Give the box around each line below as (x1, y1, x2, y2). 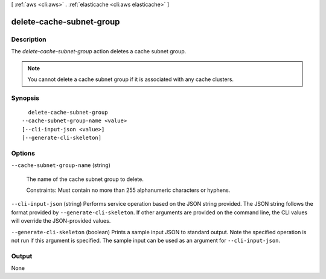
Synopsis (11, 94, 39, 102)
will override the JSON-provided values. (11, 217, 111, 225)
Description (11, 35, 46, 44)
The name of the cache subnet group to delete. (26, 176, 144, 183)
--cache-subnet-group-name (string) (11, 162, 111, 169)
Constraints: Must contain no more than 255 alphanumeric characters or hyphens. (26, 186, 231, 194)
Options (11, 149, 36, 157)
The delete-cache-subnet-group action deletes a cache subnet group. (11, 48, 187, 55)
